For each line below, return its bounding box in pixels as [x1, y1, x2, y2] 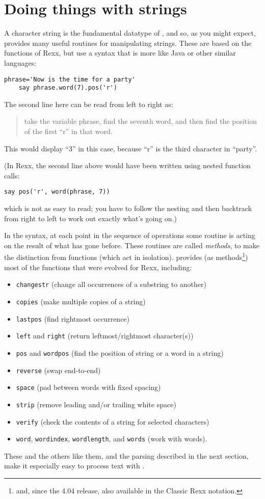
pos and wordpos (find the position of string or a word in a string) [16, 347, 224, 358]
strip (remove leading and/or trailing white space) [16, 399, 176, 409]
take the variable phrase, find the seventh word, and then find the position [24, 116, 257, 126]
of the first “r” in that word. [24, 126, 113, 136]
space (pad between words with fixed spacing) [16, 382, 161, 392]
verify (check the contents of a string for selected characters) [16, 416, 209, 427]
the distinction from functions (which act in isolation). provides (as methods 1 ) [4, 250, 248, 262]
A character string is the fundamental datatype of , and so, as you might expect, [4, 28, 256, 38]
